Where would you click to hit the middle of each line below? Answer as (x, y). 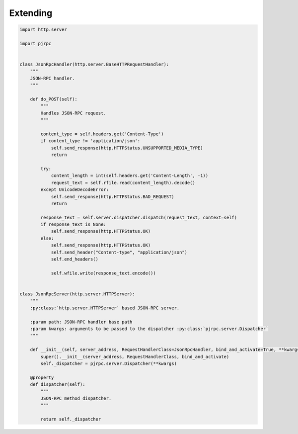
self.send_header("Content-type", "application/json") (119, 252)
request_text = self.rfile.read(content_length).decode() (123, 182)
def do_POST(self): (54, 99)
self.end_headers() (75, 259)
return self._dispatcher (71, 419)
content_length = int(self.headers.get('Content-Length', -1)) (130, 176)
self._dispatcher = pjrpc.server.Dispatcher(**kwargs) (109, 363)
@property (42, 377)
